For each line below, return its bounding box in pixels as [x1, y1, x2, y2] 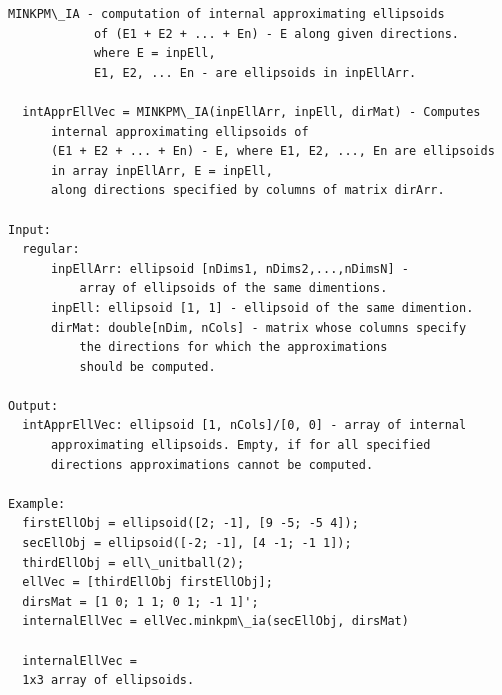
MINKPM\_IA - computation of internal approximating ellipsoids [8, 7, 445, 21]
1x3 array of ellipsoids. [22, 673, 195, 688]
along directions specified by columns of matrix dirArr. [50, 183, 445, 198]
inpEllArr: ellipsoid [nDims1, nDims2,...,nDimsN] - [50, 261, 409, 276]
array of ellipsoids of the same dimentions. [79, 281, 388, 296]
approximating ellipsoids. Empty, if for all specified [50, 438, 431, 453]
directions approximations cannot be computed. [50, 457, 374, 472]
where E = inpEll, [93, 46, 216, 61]
